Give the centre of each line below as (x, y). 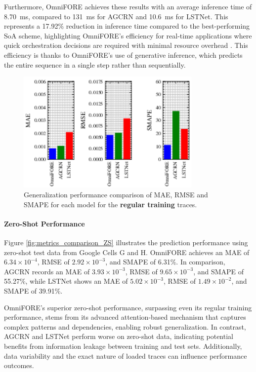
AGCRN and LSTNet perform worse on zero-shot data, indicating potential (119, 336)
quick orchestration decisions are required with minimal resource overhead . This (126, 45)
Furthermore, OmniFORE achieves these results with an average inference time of (128, 6)
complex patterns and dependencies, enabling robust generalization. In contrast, (125, 326)
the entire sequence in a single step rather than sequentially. (95, 64)
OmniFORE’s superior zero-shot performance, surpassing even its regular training (128, 307)
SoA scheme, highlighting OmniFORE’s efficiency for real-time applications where (128, 35)
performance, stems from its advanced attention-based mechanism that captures (125, 317)
